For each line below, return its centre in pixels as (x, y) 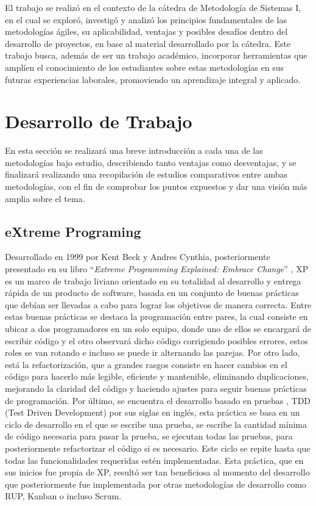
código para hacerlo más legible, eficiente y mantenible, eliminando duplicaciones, (157, 376)
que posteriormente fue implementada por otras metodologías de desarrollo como (156, 484)
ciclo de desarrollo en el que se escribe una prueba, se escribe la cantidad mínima (156, 424)
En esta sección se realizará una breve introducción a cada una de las (134, 150)
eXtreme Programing (73, 231)
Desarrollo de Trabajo (99, 121)
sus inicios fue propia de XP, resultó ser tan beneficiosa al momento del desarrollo (157, 472)
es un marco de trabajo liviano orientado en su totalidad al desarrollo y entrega (153, 280)
